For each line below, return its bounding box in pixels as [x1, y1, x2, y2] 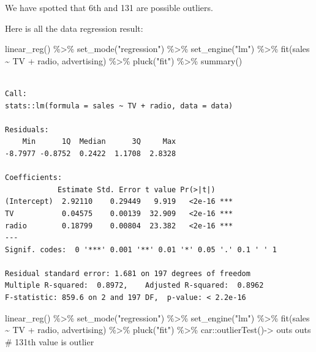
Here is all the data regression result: [5, 21, 143, 34]
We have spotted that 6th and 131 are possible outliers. [5, 1, 213, 13]
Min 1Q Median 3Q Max [22, 137, 176, 146]
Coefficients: [5, 173, 62, 182]
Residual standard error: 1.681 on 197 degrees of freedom [5, 269, 250, 278]
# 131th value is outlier [5, 335, 94, 348]
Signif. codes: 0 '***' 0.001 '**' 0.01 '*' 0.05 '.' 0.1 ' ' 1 [5, 245, 277, 254]
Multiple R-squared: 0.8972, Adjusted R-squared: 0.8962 [5, 281, 264, 290]
